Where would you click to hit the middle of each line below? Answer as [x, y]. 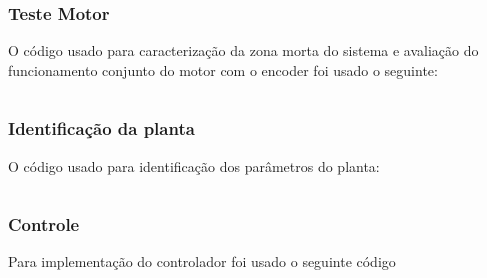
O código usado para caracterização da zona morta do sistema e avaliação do [243, 50]
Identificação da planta [101, 128]
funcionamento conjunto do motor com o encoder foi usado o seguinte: [223, 69]
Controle [44, 224]
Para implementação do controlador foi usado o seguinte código [202, 261]
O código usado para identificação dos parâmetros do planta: [194, 165]
